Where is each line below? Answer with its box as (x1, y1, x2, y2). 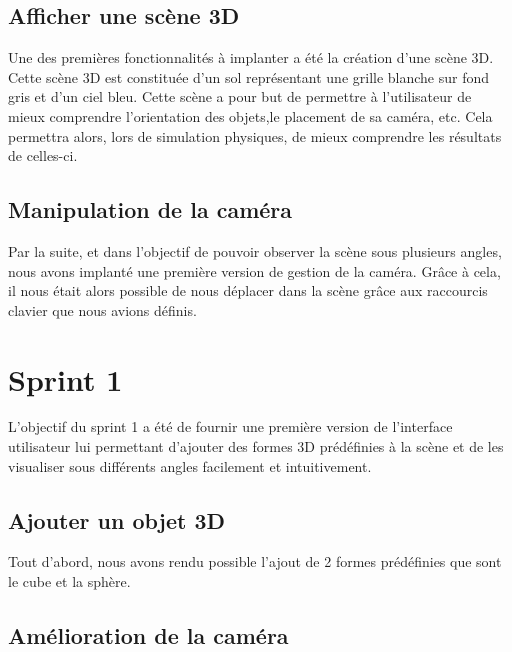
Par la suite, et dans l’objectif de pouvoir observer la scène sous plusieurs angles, (8, 240, 502, 261)
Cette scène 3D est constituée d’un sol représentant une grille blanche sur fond (8, 66, 490, 87)
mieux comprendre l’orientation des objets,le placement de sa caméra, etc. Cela (8, 105, 493, 126)
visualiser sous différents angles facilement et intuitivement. (8, 455, 372, 476)
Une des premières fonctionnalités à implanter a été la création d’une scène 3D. (8, 47, 494, 68)
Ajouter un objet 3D (8, 504, 226, 535)
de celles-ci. (8, 145, 78, 166)
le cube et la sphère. (8, 571, 131, 592)
